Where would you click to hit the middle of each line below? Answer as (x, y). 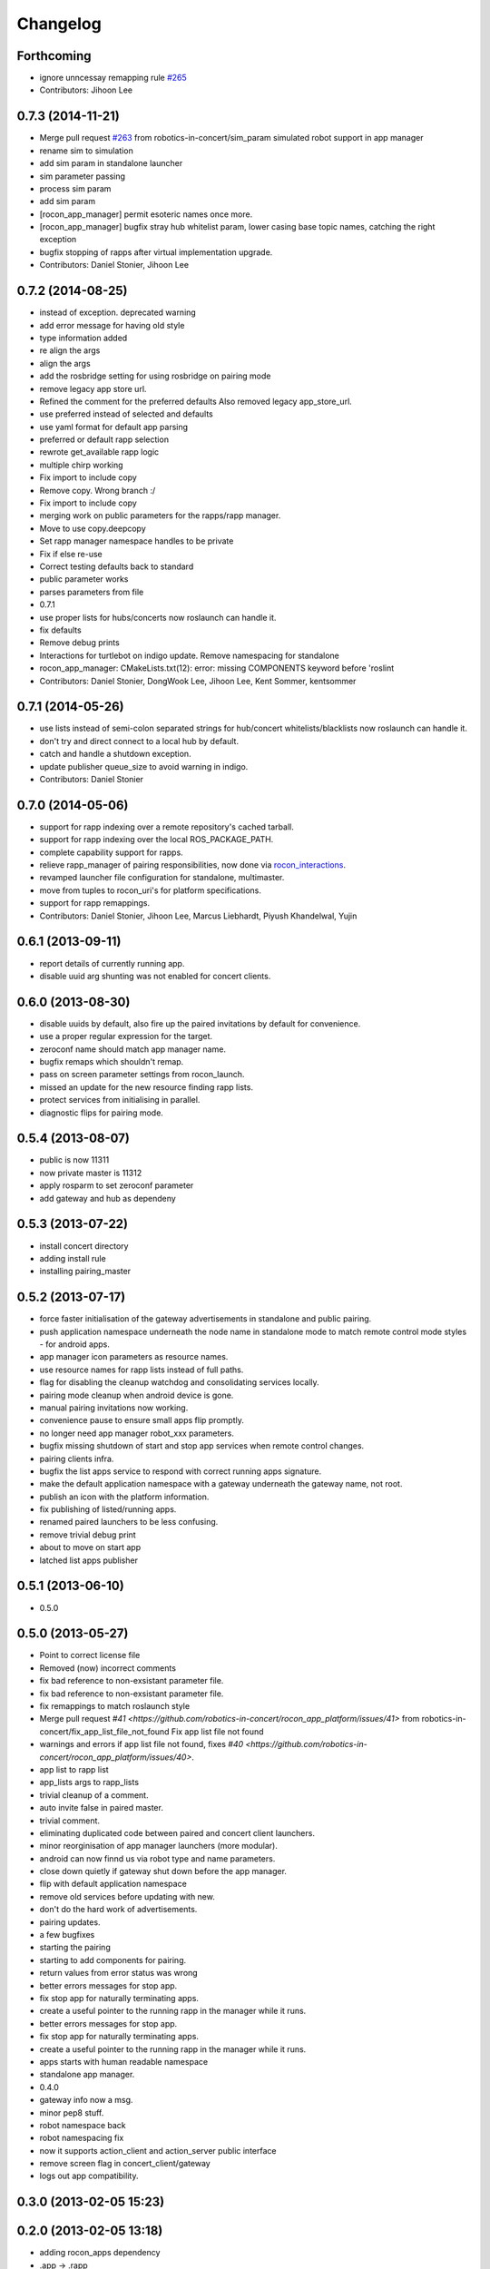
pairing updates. (70, 1922)
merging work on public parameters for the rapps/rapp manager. (160, 516)
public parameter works (84, 579)
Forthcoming (54, 56)
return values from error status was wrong (119, 1973)
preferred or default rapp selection (104, 439)
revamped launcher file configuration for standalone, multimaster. (162, 878)
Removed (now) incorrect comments (108, 1668)
